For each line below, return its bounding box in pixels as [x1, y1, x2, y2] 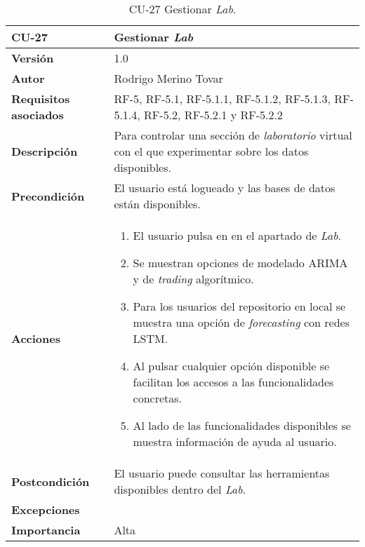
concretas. [133, 390, 182, 406]
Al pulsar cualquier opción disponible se [133, 358, 330, 374]
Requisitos [11, 90, 70, 107]
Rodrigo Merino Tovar [114, 70, 223, 86]
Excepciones [11, 501, 80, 518]
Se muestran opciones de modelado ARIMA [133, 255, 348, 271]
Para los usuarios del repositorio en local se [133, 298, 346, 314]
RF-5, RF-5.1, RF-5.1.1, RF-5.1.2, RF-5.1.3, [114, 90, 331, 107]
